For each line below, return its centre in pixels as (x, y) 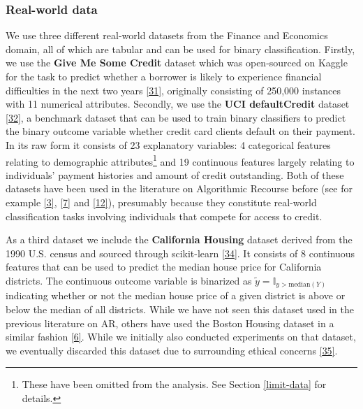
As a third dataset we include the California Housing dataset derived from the (179, 239)
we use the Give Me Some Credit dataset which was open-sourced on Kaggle (177, 63)
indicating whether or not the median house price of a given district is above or (176, 295)
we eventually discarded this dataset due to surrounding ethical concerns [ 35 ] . (172, 350)
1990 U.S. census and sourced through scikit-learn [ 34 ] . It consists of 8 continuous (180, 253)
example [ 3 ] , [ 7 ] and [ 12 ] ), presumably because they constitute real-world (161, 202)
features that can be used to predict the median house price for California (164, 267)
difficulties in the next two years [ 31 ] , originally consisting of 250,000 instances (173, 90)
